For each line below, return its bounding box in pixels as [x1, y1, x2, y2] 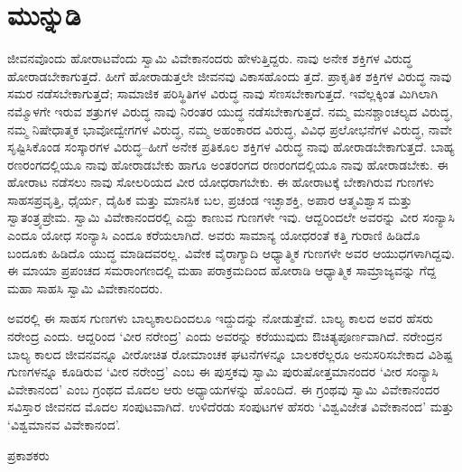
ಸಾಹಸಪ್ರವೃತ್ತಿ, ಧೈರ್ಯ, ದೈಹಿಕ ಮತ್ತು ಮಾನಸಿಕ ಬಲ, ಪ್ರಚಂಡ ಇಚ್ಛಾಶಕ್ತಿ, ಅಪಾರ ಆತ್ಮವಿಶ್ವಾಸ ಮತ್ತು [7, 190, 412, 208]
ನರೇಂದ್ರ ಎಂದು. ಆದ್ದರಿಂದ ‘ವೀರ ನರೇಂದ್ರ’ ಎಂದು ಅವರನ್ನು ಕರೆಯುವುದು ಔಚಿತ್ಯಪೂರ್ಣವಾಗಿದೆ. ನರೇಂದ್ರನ [7, 327, 442, 346]
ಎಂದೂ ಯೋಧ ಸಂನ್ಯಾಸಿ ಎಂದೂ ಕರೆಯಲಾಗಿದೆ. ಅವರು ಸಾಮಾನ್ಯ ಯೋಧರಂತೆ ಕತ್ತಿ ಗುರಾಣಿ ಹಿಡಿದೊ [7, 226, 420, 245]
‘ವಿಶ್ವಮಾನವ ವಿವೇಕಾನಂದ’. [7, 415, 121, 433]
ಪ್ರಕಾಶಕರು [7, 445, 50, 464]
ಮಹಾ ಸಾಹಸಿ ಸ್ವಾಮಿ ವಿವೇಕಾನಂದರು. [7, 278, 163, 297]
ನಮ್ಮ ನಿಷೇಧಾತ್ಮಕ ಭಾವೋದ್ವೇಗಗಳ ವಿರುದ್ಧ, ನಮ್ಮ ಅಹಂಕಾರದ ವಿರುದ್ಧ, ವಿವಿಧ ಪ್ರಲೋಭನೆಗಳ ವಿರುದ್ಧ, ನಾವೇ [7, 119, 453, 138]
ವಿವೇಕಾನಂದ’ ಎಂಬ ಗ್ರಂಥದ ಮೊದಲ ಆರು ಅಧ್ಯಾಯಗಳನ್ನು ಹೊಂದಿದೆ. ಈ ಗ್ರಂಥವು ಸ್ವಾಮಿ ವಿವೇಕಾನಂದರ [7, 379, 440, 398]
